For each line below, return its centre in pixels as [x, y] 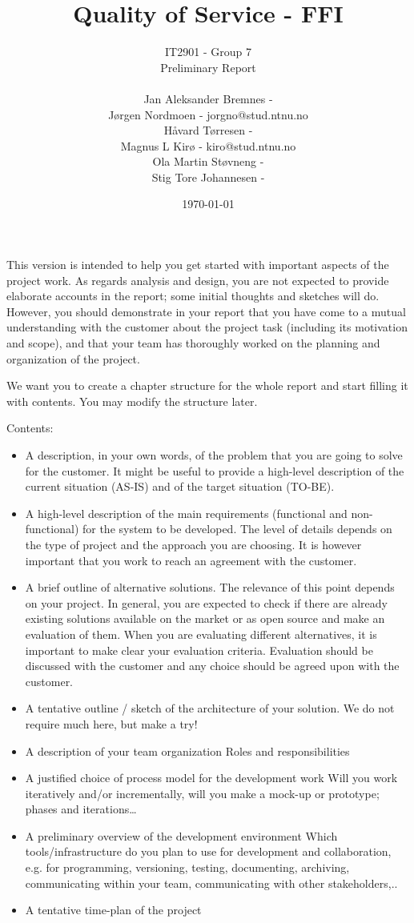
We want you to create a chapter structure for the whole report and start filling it [207, 385]
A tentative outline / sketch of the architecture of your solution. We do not [210, 708]
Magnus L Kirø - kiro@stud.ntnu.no [208, 145]
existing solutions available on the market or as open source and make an [205, 618]
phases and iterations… [81, 809]
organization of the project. [73, 358]
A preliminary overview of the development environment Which [181, 835]
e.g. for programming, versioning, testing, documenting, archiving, [187, 867]
